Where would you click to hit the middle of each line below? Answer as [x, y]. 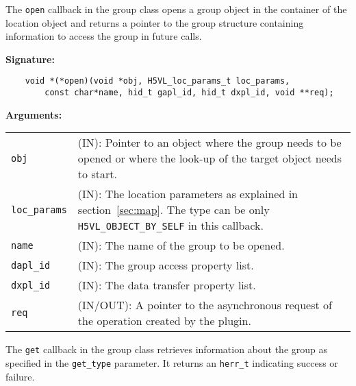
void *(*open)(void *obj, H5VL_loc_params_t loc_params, [157, 81]
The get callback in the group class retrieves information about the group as [166, 349]
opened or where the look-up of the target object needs [209, 158]
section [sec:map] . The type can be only [174, 210]
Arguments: [34, 114]
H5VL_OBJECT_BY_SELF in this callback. [170, 226]
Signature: [30, 59]
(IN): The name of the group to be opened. [181, 245]
